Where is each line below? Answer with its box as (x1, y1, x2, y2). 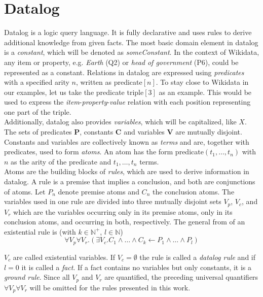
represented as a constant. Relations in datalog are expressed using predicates (4, 67, 244, 77)
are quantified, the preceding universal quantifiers (104, 272, 258, 282)
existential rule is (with (4, 226, 76, 237)
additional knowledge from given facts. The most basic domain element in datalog (4, 37, 258, 47)
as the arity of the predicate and (11, 156, 111, 167)
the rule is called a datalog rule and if (139, 251, 256, 262)
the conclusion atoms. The (152, 186, 235, 196)
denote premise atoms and (58, 186, 139, 196)
